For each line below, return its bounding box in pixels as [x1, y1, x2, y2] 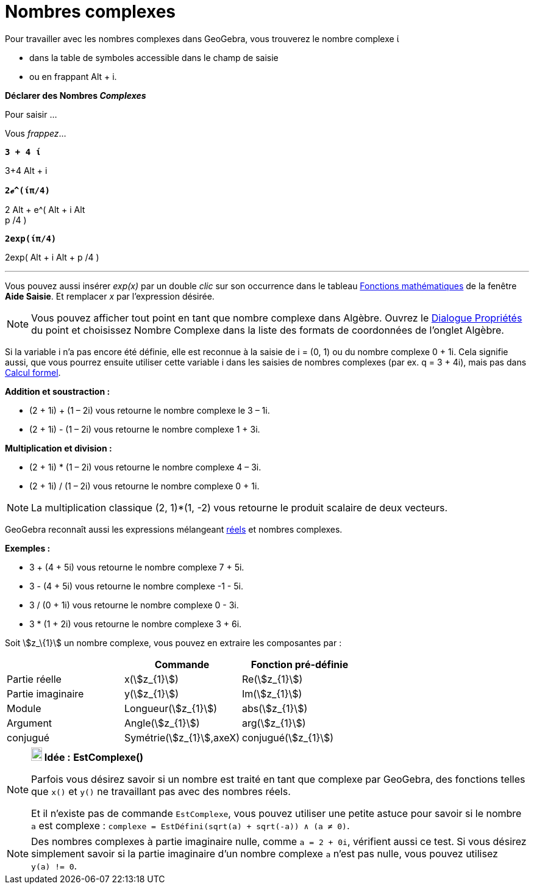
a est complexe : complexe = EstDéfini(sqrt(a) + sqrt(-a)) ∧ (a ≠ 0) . [31, 819, 350, 832]
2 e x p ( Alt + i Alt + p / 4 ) [5, 251, 99, 262]
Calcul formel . [5, 367, 61, 378]
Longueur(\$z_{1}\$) [124, 702, 218, 714]
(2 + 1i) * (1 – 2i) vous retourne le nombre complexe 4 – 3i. [29, 461, 262, 472]
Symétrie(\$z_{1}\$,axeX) [124, 731, 240, 744]
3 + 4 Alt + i [5, 165, 48, 176]
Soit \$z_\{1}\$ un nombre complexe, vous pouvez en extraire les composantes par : [5, 637, 342, 648]
